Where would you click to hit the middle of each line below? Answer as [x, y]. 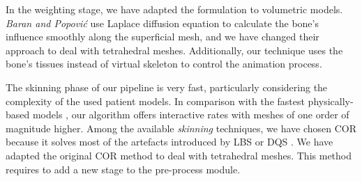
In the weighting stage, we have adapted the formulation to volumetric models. [174, 9]
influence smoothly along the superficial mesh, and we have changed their [163, 37]
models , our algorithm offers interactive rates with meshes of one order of [191, 115]
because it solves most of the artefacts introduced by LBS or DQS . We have [169, 142]
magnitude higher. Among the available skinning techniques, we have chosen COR [181, 128]
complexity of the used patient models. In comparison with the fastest [155, 101]
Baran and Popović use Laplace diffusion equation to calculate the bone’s [162, 23]
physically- [331, 101]
